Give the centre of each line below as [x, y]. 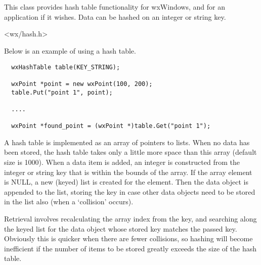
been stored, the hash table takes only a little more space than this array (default [130, 152]
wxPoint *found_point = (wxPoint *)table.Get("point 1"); [111, 126]
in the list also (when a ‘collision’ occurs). [69, 202]
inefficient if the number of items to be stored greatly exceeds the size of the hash [130, 248]
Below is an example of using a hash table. [70, 50]
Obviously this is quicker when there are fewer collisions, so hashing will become [128, 238]
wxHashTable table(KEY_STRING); [66, 67]
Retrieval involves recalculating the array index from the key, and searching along [130, 218]
